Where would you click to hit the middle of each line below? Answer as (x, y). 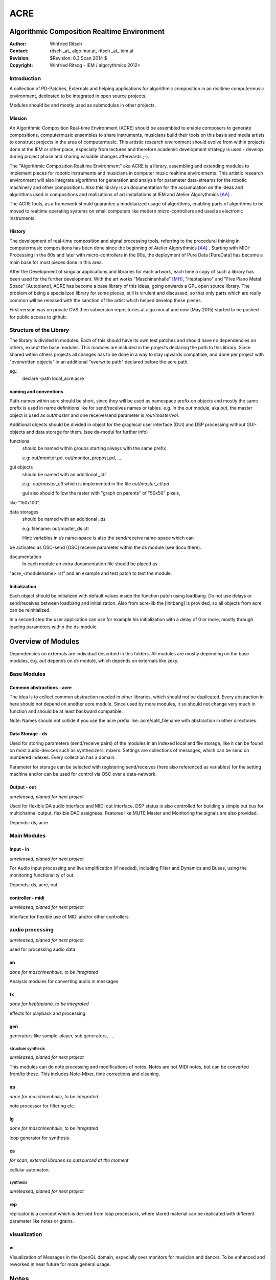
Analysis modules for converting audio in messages (64, 981)
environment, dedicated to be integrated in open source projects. (78, 96)
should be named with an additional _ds (64, 519)
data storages (24, 512)
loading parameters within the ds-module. (54, 627)
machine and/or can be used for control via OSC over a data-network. (83, 774)
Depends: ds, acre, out (33, 884)
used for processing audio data (42, 949)
